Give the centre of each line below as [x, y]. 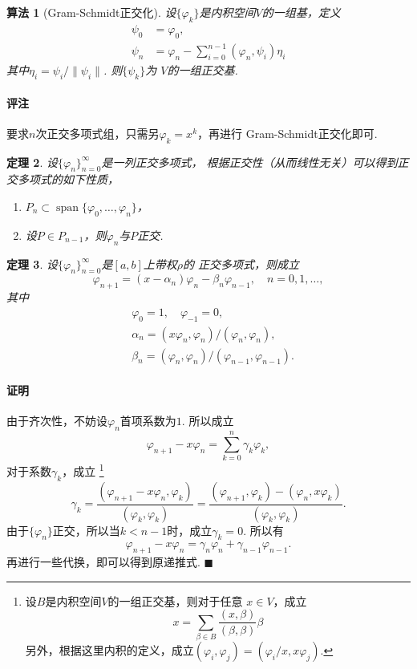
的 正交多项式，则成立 [241, 264]
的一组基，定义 [301, 12]
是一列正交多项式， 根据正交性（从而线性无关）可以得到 [249, 162]
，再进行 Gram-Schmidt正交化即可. [287, 133]
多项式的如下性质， [68, 179]
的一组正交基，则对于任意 [175, 600]
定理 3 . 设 [32, 264]
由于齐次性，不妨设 [57, 421]
